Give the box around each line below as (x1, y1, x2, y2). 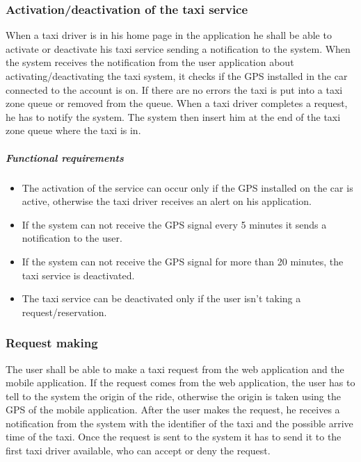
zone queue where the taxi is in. (6, 123, 141, 138)
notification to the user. (22, 231, 122, 245)
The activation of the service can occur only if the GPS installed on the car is (22, 180, 353, 195)
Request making (6, 334, 98, 352)
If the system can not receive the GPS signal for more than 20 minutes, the (22, 254, 344, 268)
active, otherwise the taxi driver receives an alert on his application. (22, 194, 312, 208)
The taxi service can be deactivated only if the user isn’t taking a (22, 291, 301, 306)
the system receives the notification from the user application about (6, 55, 294, 69)
